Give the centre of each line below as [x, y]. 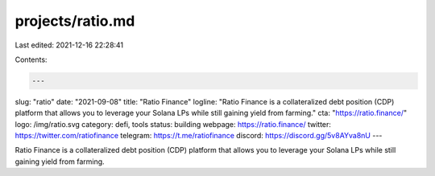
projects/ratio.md [75, 21]
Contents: [31, 59]
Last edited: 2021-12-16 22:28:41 [69, 45]
